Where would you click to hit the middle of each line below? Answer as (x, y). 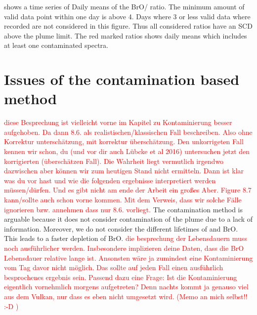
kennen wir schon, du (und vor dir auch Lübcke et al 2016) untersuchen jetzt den (127, 151)
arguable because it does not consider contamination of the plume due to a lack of (128, 219)
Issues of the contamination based (122, 79)
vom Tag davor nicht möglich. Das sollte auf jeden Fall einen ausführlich (114, 267)
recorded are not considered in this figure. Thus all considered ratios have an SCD (128, 26)
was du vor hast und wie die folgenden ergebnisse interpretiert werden (110, 180)
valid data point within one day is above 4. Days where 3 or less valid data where (127, 16)
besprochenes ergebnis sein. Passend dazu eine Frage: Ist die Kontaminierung (121, 277)
